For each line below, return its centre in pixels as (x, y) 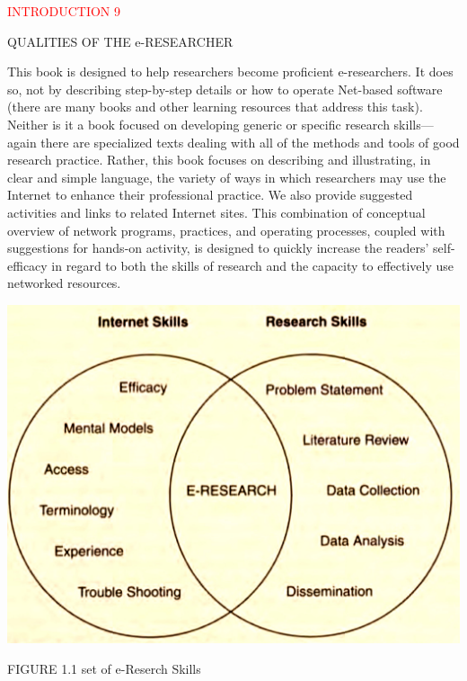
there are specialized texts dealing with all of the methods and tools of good (250, 142)
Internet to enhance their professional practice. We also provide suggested (210, 195)
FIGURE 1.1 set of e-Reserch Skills (104, 668)
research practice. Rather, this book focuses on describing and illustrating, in (219, 160)
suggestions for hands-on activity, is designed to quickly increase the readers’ (218, 248)
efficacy (27, 265)
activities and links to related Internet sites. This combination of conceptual (216, 212)
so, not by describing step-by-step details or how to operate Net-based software (225, 89)
